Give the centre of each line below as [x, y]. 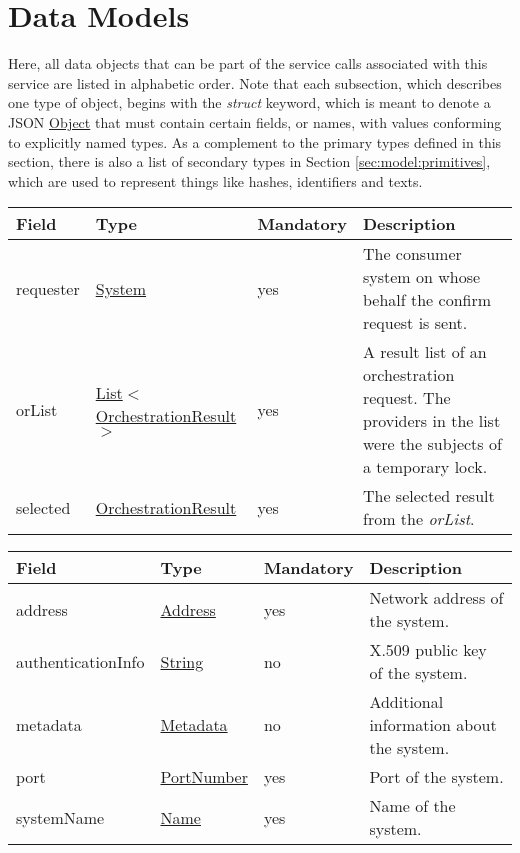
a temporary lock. [425, 467]
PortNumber [204, 777]
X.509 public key [428, 650]
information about [433, 725]
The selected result [428, 496]
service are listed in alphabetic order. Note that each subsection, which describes [255, 82]
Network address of [436, 598]
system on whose [421, 277]
